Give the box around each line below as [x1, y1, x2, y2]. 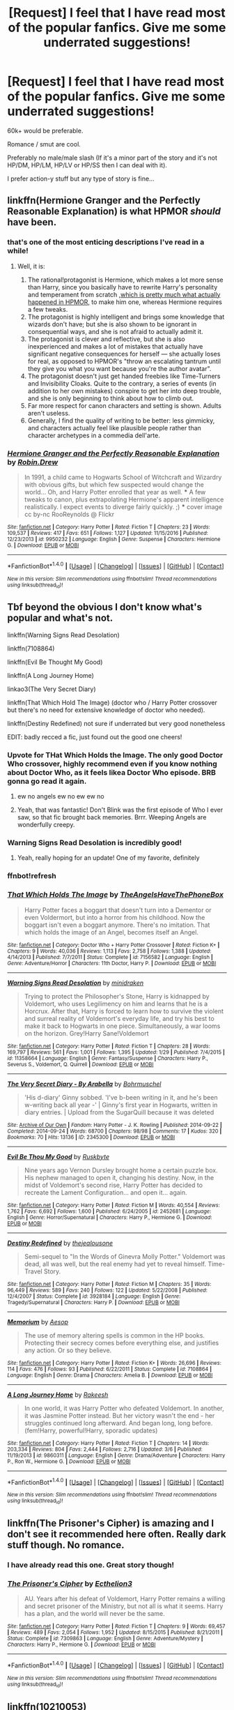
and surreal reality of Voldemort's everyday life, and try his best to [24, 1014, 214, 1022]
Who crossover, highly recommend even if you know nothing [7, 759, 217, 769]
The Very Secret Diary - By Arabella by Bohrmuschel [7, 1080, 162, 1088]
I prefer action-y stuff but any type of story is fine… [7, 174, 155, 183]
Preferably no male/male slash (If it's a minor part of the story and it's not [7, 153, 217, 162]
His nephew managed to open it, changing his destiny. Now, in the [24, 1173, 214, 1181]
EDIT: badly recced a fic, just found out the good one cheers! [7, 732, 182, 741]
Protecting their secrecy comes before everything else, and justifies [24, 1338, 219, 1347]
